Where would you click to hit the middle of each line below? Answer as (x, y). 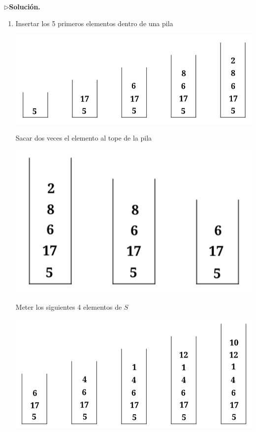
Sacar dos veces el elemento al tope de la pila (84, 138)
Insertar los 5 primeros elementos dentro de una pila (94, 23)
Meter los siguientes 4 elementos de (69, 306)
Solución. (25, 6)
